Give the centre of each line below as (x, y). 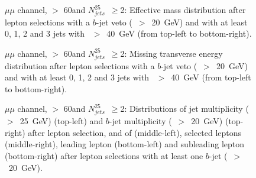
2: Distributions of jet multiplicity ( (184, 109)
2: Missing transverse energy (171, 53)
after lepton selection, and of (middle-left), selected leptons (135, 132)
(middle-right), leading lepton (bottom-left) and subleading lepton (125, 144)
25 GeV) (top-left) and (61, 121)
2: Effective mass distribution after (183, 9)
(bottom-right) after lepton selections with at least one (104, 155)
